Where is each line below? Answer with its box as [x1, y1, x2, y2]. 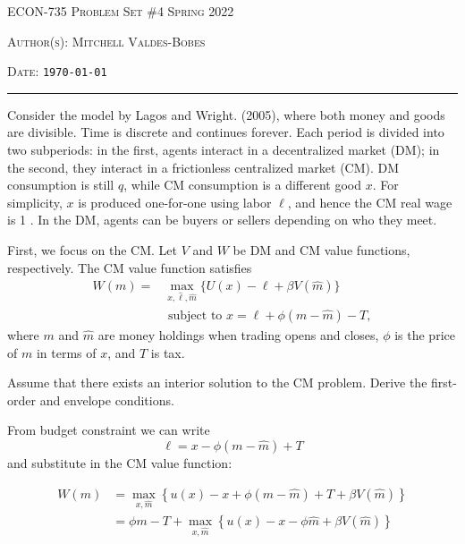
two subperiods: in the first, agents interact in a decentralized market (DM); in [7, 140, 440, 159]
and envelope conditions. [39, 390, 174, 409]
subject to [168, 310, 223, 323]
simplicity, [7, 192, 63, 211]
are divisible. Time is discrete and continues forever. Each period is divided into [7, 123, 444, 141]
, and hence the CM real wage [287, 192, 452, 211]
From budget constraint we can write [7, 421, 210, 439]
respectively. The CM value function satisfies [7, 258, 252, 276]
